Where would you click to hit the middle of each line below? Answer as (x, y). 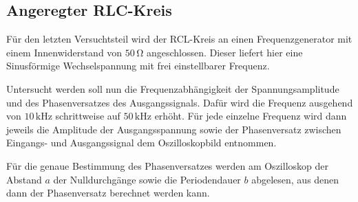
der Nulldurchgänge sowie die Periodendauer (147, 179)
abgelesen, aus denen (295, 179)
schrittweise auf (88, 116)
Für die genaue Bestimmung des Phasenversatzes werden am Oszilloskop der (167, 165)
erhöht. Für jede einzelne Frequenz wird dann (251, 116)
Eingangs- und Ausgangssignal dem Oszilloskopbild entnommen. (141, 143)
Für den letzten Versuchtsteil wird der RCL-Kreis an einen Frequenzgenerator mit (179, 39)
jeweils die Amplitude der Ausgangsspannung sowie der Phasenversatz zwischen (174, 129)
